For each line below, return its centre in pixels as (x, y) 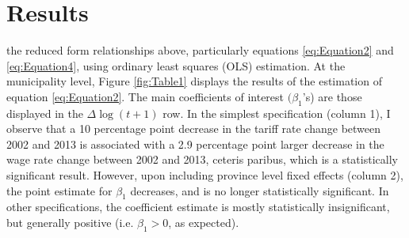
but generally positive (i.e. (70, 223)
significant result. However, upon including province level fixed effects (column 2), (205, 175)
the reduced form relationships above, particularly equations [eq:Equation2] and (200, 50)
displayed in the (45, 113)
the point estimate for (59, 190)
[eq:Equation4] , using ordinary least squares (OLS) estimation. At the (176, 65)
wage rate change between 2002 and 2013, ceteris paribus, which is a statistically (202, 159)
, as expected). (204, 223)
